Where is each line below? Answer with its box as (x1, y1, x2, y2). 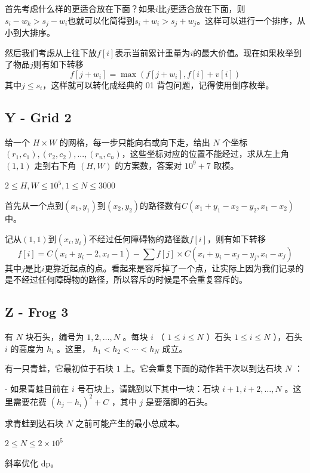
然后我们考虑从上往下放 (5, 46, 97, 58)
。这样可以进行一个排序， (197, 14, 297, 26)
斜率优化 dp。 (5, 457, 59, 469)
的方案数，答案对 (115, 159, 182, 171)
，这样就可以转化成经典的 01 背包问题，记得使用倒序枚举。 (42, 78, 274, 91)
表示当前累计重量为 (115, 46, 191, 58)
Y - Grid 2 (5, 107, 72, 126)
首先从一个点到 (5, 199, 63, 211)
